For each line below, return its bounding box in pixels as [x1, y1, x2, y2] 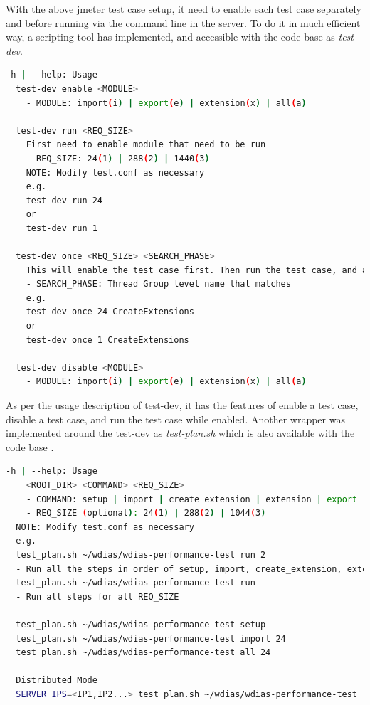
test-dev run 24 [26, 195, 103, 206]
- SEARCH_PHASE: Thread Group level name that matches [26, 279, 291, 290]
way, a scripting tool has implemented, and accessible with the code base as [6, 29, 335, 44]
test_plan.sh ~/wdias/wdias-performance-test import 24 [16, 633, 286, 644]
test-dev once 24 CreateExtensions [26, 307, 194, 317]
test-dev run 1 [26, 223, 97, 233]
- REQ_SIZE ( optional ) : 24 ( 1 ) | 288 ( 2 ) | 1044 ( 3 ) [26, 508, 266, 519]
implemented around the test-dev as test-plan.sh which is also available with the [6, 425, 355, 440]
